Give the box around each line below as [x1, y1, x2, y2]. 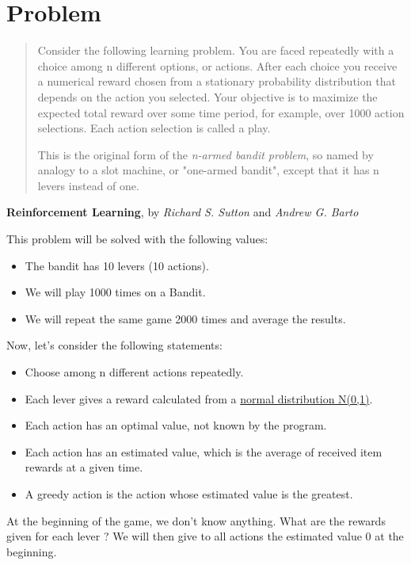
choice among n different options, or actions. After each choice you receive [37, 57, 398, 74]
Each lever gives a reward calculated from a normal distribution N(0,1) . [25, 390, 373, 407]
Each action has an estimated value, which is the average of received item [25, 443, 382, 460]
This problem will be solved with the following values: [6, 231, 268, 247]
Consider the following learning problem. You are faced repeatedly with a [37, 42, 394, 59]
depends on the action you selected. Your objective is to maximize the [37, 88, 378, 105]
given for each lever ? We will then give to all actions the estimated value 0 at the [6, 528, 404, 544]
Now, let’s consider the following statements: [6, 337, 223, 353]
